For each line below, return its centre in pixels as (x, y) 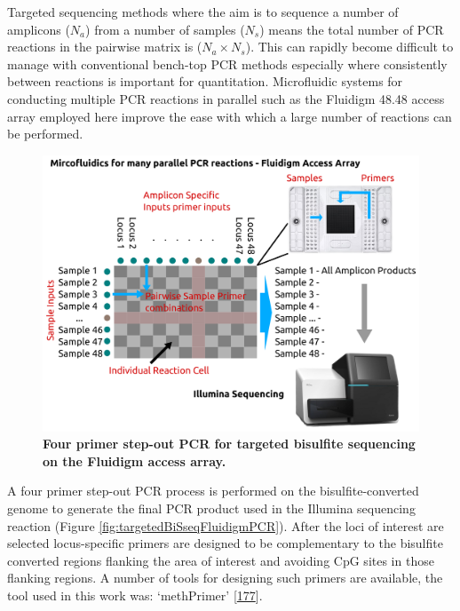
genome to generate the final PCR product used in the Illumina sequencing (211, 508)
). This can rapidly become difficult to (349, 47)
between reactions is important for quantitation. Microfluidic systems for (205, 81)
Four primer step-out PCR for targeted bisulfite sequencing (229, 444)
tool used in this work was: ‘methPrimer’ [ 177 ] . (135, 595)
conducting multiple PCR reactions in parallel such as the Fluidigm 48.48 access (226, 98)
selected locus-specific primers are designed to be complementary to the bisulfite (225, 543)
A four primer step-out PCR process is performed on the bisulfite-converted (213, 491)
